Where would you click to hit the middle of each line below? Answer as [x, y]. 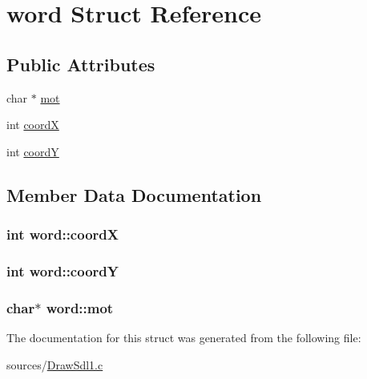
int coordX [33, 125]
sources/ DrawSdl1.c [55, 364]
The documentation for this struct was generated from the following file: [184, 338]
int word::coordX [63, 234]
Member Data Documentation [134, 194]
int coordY [33, 151]
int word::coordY [63, 270]
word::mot [80, 307]
